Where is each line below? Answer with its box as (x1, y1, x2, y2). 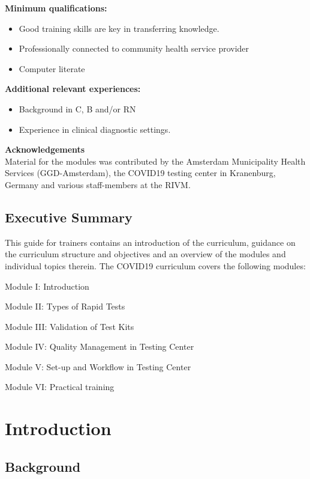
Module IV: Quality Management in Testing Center (5, 340, 194, 353)
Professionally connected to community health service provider (19, 42, 249, 55)
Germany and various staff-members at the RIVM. (5, 178, 191, 191)
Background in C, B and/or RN (19, 102, 136, 115)
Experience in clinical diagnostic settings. (19, 123, 171, 135)
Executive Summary (5, 207, 133, 226)
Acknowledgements (5, 143, 85, 156)
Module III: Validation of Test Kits (5, 320, 134, 332)
